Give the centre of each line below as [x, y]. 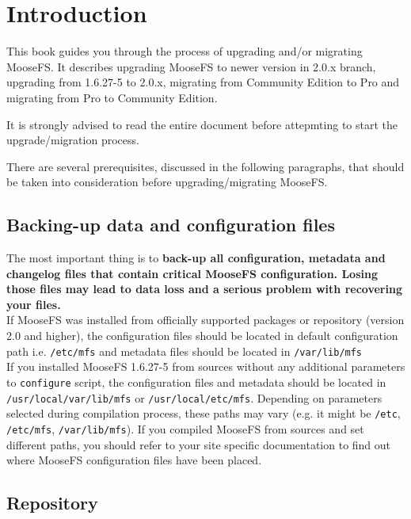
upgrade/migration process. [73, 140]
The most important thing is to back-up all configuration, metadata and [196, 258]
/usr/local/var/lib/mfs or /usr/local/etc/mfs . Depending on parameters [194, 397]
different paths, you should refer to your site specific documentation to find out [199, 444]
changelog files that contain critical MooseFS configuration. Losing [192, 273]
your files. [34, 304]
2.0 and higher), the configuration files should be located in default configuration [202, 336]
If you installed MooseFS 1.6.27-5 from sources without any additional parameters [206, 366]
